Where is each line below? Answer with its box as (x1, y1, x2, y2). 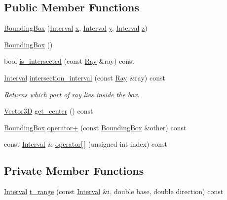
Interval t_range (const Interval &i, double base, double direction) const (4, 186, 224, 197)
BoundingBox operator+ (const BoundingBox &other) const (4, 122, 187, 132)
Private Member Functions (4, 163, 144, 178)
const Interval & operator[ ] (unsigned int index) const (4, 139, 167, 149)
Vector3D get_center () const (4, 106, 93, 116)
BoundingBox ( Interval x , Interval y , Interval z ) (4, 23, 148, 33)
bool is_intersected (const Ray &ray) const (4, 56, 135, 66)
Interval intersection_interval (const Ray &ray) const (4, 72, 165, 82)
